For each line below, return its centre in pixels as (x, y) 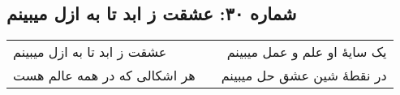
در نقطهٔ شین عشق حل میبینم (304, 76)
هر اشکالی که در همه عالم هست (104, 76)
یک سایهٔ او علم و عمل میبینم (307, 52)
